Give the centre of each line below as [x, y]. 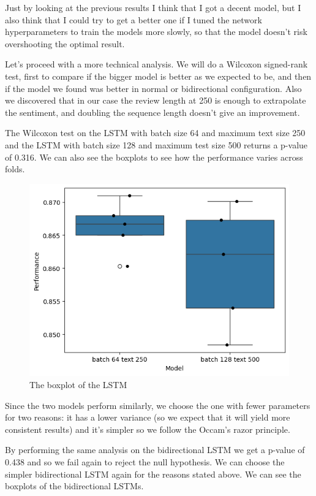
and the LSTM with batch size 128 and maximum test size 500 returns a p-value [156, 144]
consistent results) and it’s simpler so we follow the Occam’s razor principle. [148, 429]
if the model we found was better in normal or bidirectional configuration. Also [153, 88]
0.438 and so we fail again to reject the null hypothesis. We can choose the [145, 461]
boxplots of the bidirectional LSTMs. [74, 486]
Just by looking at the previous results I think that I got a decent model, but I [153, 7]
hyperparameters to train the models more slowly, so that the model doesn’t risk [156, 32]
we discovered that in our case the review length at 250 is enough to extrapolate [156, 100]
